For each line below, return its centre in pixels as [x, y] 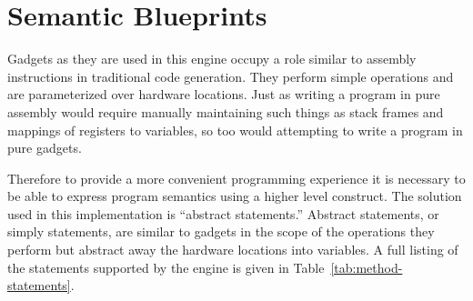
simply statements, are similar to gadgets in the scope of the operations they [221, 231]
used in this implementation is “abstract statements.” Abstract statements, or [223, 213]
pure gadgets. [45, 148]
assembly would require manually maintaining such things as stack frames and [226, 111]
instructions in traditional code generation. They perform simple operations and [231, 76]
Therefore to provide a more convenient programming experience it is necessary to [236, 178]
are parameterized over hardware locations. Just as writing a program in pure [224, 94]
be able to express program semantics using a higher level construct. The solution [235, 196]
